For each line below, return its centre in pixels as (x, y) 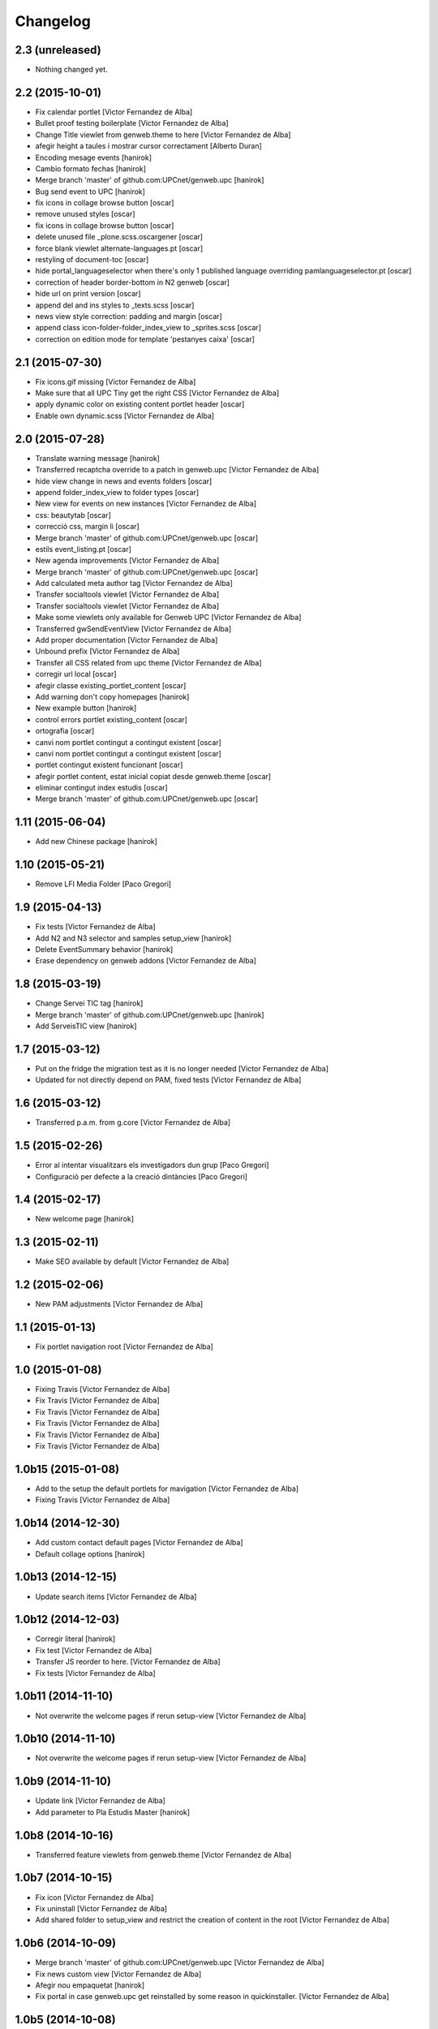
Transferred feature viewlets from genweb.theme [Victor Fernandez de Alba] (163, 1855)
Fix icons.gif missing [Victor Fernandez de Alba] (116, 381)
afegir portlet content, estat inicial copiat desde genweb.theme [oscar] (153, 776)
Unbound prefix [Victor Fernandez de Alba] (107, 651)
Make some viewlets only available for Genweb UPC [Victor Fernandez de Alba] (168, 618)
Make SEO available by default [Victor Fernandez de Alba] (132, 1261)
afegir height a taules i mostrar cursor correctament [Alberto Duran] (149, 146)
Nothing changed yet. (72, 70)
